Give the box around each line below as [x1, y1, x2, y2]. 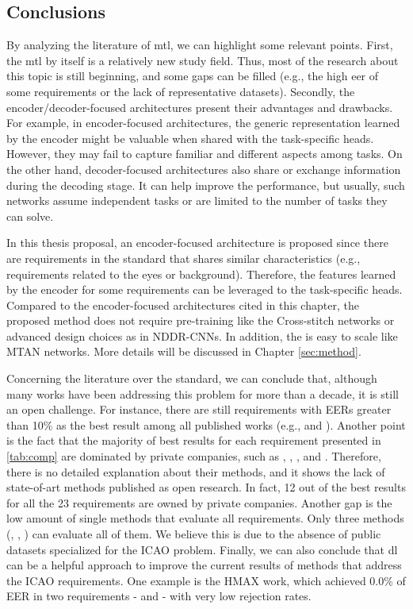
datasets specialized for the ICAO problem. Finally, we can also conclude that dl [6, 541, 398, 557]
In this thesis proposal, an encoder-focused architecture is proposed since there [6, 234, 388, 251]
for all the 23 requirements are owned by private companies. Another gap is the [6, 494, 392, 511]
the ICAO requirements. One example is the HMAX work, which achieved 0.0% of [6, 572, 406, 588]
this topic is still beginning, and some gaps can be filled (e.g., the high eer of [6, 67, 379, 84]
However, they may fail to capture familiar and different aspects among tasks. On [6, 145, 403, 162]
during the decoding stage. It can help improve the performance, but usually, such [6, 176, 405, 193]
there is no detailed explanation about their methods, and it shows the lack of [6, 463, 385, 480]
